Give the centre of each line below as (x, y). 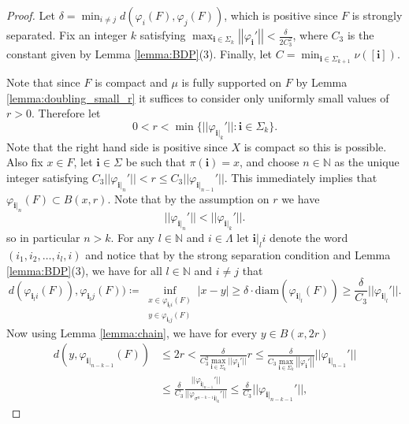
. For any (132, 238)
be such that (156, 162)
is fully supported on (232, 82)
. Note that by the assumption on (188, 198)
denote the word (309, 238)
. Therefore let (66, 113)
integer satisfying (48, 177)
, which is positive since (281, 15)
